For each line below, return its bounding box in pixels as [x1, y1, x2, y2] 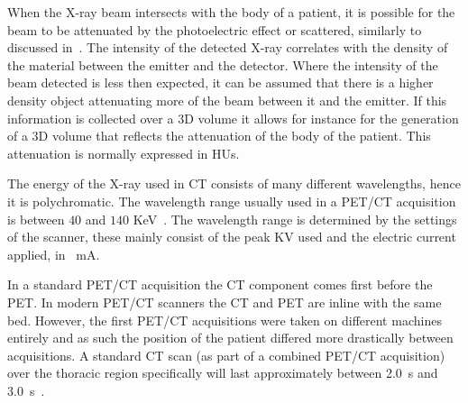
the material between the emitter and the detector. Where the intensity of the [7, 55, 438, 74]
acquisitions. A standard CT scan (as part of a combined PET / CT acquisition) [7, 345, 445, 364]
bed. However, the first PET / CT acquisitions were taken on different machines [7, 310, 442, 329]
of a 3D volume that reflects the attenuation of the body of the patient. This [7, 126, 431, 145]
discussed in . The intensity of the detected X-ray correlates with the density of [7, 38, 448, 57]
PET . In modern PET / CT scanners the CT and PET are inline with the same [7, 292, 442, 311]
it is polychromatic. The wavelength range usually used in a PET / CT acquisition [7, 191, 456, 210]
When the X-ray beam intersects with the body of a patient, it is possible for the [7, 3, 455, 21]
